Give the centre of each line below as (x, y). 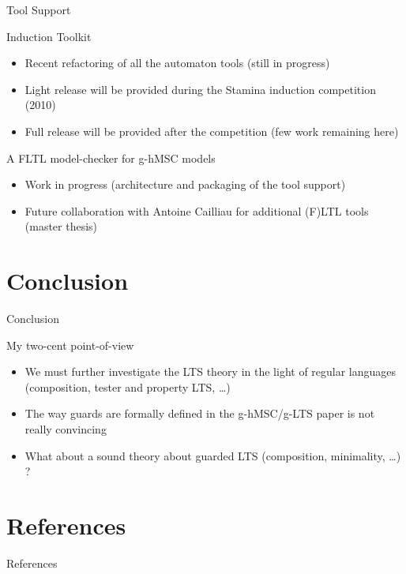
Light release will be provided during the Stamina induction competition (200, 89)
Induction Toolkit (49, 36)
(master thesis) (61, 226)
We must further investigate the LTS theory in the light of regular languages (211, 371)
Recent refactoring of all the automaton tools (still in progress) (177, 63)
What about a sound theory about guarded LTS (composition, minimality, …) (213, 455)
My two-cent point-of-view (70, 345)
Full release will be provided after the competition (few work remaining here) (212, 131)
